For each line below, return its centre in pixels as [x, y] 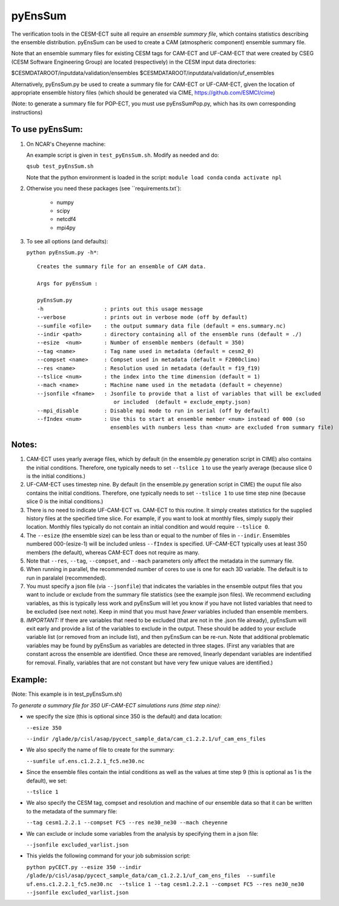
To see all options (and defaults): [67, 242]
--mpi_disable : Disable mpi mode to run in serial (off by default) [154, 411]
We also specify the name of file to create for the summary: [100, 750]
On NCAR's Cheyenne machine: [66, 144]
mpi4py [66, 228]
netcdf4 [66, 219]
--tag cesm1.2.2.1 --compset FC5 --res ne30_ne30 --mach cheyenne [127, 823]
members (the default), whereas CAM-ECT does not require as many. [113, 552]
